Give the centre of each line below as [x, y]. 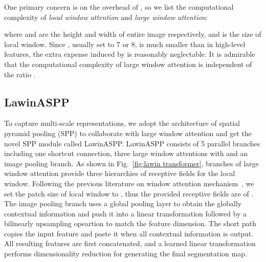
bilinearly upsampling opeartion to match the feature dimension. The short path [130, 223]
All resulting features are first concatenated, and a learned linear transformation [130, 243]
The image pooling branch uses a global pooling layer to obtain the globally [123, 203]
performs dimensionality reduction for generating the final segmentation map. [126, 254]
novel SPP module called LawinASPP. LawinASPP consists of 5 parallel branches [132, 143]
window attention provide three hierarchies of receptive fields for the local [120, 173]
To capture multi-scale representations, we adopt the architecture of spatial [122, 123]
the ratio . [20, 74]
